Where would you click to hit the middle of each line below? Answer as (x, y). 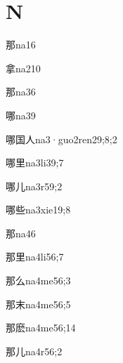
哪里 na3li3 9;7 (35, 163)
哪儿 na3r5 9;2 (34, 186)
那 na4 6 (21, 233)
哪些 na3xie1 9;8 (38, 210)
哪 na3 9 (21, 115)
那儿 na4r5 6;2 (34, 351)
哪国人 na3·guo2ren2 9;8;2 (61, 139)
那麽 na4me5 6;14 (41, 328)
